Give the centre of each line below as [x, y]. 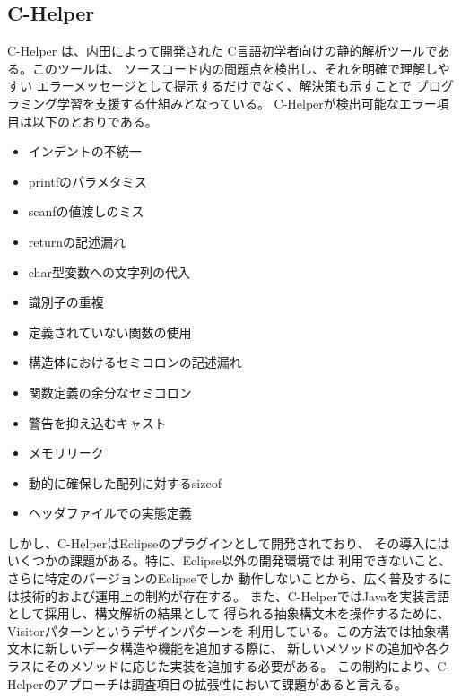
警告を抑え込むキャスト [97, 422]
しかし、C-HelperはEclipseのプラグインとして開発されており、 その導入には [229, 542]
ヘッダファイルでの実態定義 [110, 513]
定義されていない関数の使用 [110, 332]
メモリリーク [66, 453]
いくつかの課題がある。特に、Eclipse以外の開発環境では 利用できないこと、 [229, 560]
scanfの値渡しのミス [86, 211]
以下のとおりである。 [95, 121]
